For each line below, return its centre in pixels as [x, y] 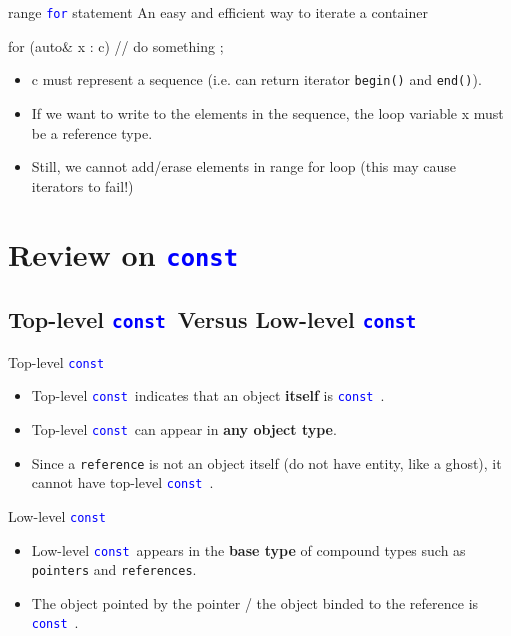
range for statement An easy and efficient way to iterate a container [218, 12]
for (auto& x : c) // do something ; [116, 45]
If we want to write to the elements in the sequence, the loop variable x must [267, 112]
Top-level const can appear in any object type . [184, 428]
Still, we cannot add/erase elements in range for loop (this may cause [244, 166]
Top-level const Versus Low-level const [212, 319]
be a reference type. [92, 132]
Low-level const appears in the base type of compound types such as [248, 549]
